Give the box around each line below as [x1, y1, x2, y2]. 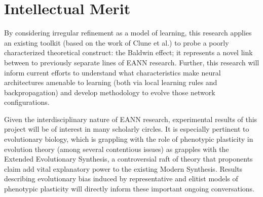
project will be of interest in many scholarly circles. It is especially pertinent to [4, 124, 249, 134]
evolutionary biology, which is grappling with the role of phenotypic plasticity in [4, 134, 253, 144]
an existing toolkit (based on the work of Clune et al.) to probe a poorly [4, 37, 229, 48]
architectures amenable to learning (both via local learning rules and [4, 77, 217, 88]
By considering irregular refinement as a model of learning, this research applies [4, 27, 252, 38]
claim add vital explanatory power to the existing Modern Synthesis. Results [4, 163, 243, 174]
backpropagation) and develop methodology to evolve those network [4, 87, 215, 97]
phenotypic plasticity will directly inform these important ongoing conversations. [4, 183, 255, 194]
